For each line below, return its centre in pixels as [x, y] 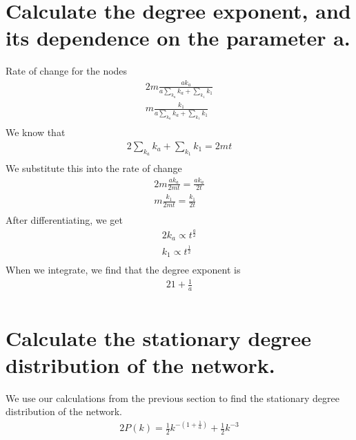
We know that [36, 132]
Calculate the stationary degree [159, 337]
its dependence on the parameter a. [178, 38]
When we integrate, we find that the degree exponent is [123, 270]
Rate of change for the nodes [67, 71]
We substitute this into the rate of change [94, 168]
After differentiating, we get [65, 220]
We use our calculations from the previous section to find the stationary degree [172, 398]
